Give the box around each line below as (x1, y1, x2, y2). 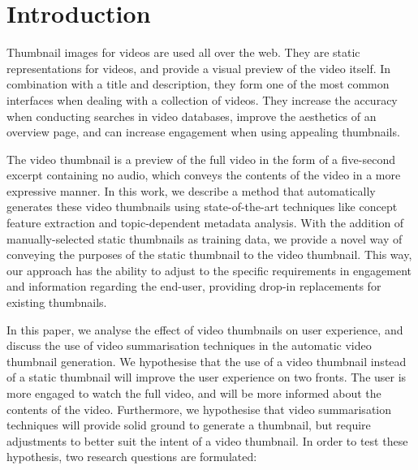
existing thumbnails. (6, 294, 107, 311)
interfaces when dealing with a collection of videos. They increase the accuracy (6, 91, 398, 108)
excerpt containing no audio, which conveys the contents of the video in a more (6, 166, 401, 183)
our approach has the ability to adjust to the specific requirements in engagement (6, 261, 412, 278)
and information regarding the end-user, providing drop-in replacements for (6, 278, 381, 295)
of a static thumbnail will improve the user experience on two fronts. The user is (6, 369, 407, 386)
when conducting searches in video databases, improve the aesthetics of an (6, 107, 377, 124)
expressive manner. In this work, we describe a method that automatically (6, 182, 376, 199)
